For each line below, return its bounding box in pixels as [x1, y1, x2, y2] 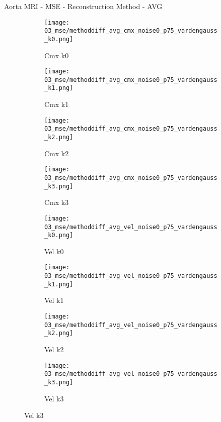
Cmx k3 [44, 197, 69, 207]
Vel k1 [44, 295, 64, 305]
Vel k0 [44, 246, 64, 256]
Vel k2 [44, 344, 64, 354]
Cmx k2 [44, 148, 69, 158]
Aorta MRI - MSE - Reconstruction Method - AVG [4, 1, 163, 11]
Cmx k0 [44, 50, 69, 60]
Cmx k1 [44, 99, 69, 110]
